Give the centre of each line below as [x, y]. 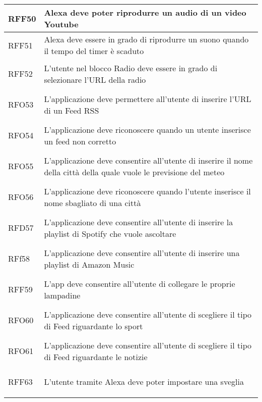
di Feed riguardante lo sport [93, 326]
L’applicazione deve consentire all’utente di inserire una [142, 253]
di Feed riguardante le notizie [96, 357]
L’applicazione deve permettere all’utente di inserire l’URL [148, 98]
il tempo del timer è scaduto [94, 51]
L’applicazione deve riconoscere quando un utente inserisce [147, 129]
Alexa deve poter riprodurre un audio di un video [145, 12]
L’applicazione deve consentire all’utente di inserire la [139, 222]
